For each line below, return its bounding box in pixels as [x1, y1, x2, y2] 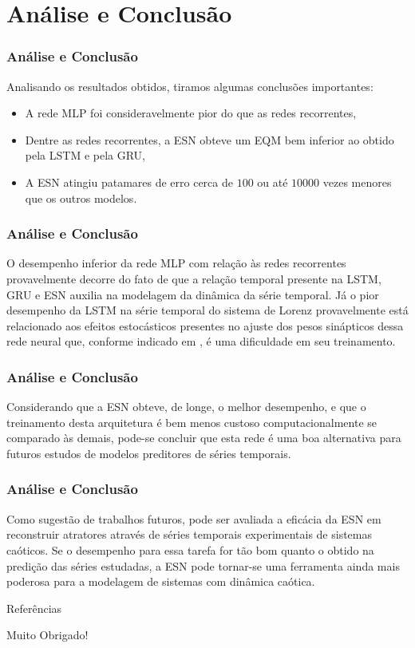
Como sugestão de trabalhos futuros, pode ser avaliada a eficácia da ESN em [6, 510, 381, 527]
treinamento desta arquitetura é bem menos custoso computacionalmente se [6, 413, 377, 430]
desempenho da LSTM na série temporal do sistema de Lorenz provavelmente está [6, 302, 409, 318]
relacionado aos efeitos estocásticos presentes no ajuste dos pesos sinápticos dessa [6, 317, 404, 334]
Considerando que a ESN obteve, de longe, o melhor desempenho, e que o [6, 398, 366, 415]
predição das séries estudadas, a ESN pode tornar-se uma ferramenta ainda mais [6, 557, 400, 574]
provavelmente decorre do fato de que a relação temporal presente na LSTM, [6, 270, 381, 286]
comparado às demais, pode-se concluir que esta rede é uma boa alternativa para [6, 429, 401, 446]
